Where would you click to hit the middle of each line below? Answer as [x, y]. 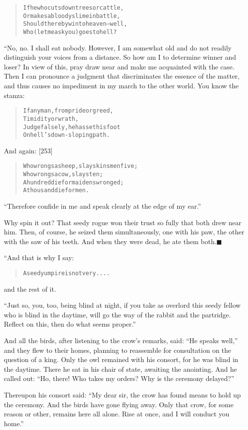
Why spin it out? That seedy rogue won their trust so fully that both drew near [123, 222]
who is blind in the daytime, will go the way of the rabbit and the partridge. [117, 314]
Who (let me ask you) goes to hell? [70, 32]
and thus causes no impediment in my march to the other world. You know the [121, 85]
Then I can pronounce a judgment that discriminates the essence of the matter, [122, 76]
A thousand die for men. [56, 190]
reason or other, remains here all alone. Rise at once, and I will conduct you [117, 414]
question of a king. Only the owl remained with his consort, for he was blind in [121, 359]
